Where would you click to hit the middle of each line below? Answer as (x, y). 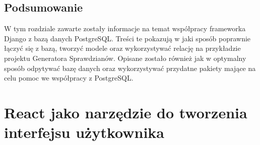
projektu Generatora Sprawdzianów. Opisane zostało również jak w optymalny (125, 58)
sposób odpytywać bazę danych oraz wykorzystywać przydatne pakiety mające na (130, 68)
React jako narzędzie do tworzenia (126, 112)
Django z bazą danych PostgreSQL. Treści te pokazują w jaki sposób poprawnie (127, 38)
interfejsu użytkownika (84, 132)
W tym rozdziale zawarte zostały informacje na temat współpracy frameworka (125, 28)
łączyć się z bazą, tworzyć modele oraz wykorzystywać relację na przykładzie (122, 48)
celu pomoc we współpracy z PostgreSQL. (69, 78)
